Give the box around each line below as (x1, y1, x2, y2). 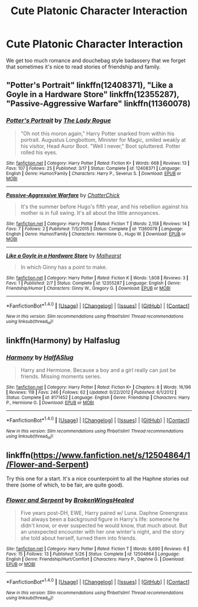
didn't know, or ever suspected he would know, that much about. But (20, 522, 187, 529)
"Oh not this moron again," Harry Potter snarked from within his (20, 130, 175, 137)
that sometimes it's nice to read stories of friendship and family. (6, 63, 161, 70)
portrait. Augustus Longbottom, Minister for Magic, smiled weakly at (20, 136, 186, 143)
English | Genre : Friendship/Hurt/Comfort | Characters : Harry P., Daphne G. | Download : (6, 556, 184, 562)
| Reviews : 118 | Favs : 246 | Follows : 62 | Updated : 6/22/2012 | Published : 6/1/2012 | (6, 390, 177, 396)
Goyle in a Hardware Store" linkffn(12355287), (6, 90, 180, 100)
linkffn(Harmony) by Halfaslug (6, 335, 120, 345)
